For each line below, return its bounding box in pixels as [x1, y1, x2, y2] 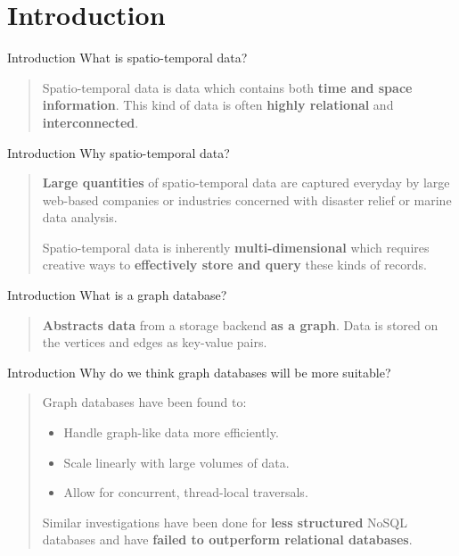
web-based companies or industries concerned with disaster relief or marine [42, 190, 452, 209]
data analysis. [42, 208, 118, 227]
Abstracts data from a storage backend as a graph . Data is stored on [42, 315, 439, 334]
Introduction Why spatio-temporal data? [7, 143, 230, 162]
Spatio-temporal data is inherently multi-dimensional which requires [42, 237, 430, 256]
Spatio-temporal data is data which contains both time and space [42, 78, 413, 96]
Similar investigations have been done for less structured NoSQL [42, 512, 407, 531]
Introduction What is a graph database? [7, 286, 227, 304]
